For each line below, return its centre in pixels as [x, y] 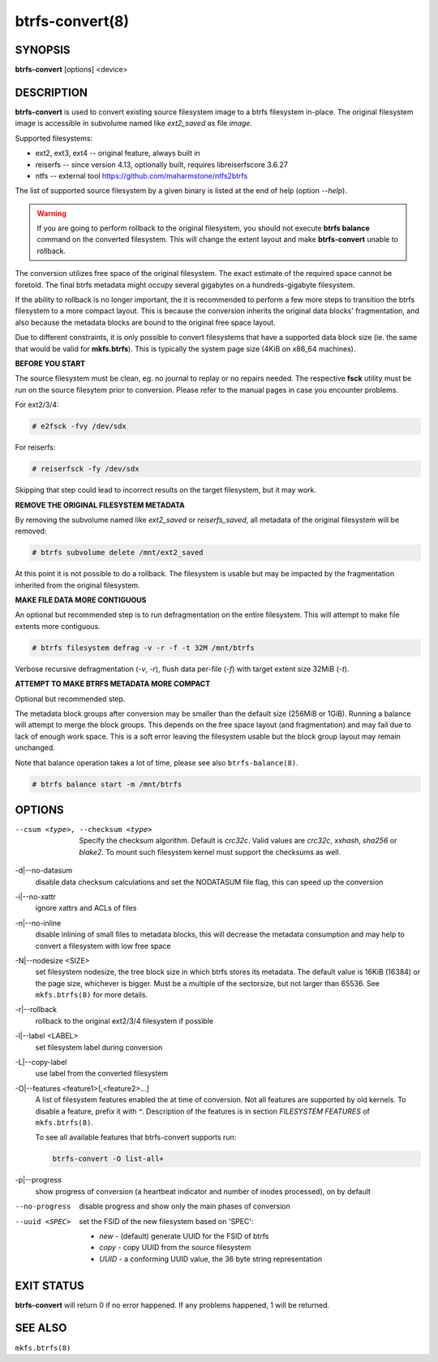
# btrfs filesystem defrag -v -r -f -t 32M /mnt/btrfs [143, 648]
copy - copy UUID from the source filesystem [175, 1248]
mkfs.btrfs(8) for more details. [92, 995]
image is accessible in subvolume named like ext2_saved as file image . [134, 123]
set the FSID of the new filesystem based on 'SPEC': [166, 1221]
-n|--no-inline [38, 923]
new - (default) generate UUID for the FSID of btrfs [184, 1236]
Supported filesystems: [54, 138]
